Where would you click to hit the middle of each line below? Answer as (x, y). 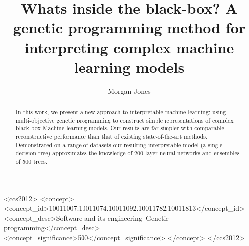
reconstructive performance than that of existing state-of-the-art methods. (112, 137)
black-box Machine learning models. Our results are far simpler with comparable (120, 128)
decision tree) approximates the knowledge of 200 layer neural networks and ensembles (127, 153)
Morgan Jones (129, 90)
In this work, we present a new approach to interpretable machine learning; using (121, 112)
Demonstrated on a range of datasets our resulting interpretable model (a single (119, 145)
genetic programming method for (129, 28)
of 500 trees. (31, 162)
